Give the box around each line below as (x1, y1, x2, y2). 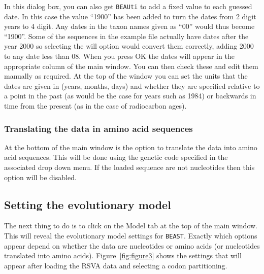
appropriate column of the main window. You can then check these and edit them (4, 60, 258, 71)
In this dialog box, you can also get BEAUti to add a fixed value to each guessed (4, 1, 252, 11)
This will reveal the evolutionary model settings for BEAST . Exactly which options (4, 230, 257, 241)
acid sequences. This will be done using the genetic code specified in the (4, 152, 228, 162)
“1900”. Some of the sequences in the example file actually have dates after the (4, 30, 249, 41)
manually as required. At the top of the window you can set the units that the (4, 71, 248, 81)
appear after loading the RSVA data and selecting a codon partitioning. (4, 260, 227, 270)
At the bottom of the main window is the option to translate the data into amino (4, 142, 257, 152)
